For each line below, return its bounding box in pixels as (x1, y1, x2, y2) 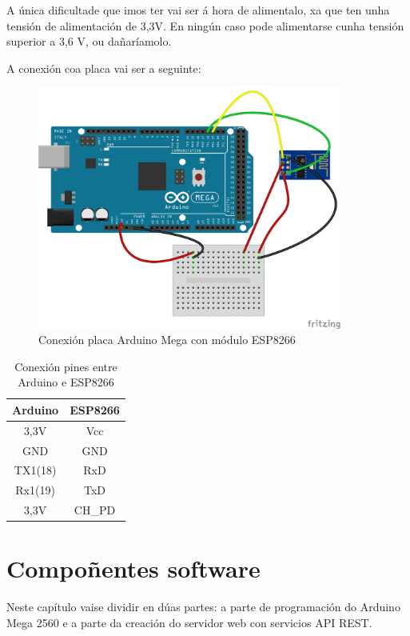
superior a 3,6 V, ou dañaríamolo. (6, 33, 172, 50)
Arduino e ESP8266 (18, 374, 114, 390)
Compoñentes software (6, 552, 261, 585)
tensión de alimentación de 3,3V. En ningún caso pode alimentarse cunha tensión (6, 17, 404, 34)
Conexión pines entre (14, 358, 117, 374)
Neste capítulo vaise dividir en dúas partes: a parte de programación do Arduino (6, 598, 400, 615)
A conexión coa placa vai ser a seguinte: (6, 59, 201, 76)
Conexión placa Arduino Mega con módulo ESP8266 (38, 331, 296, 348)
